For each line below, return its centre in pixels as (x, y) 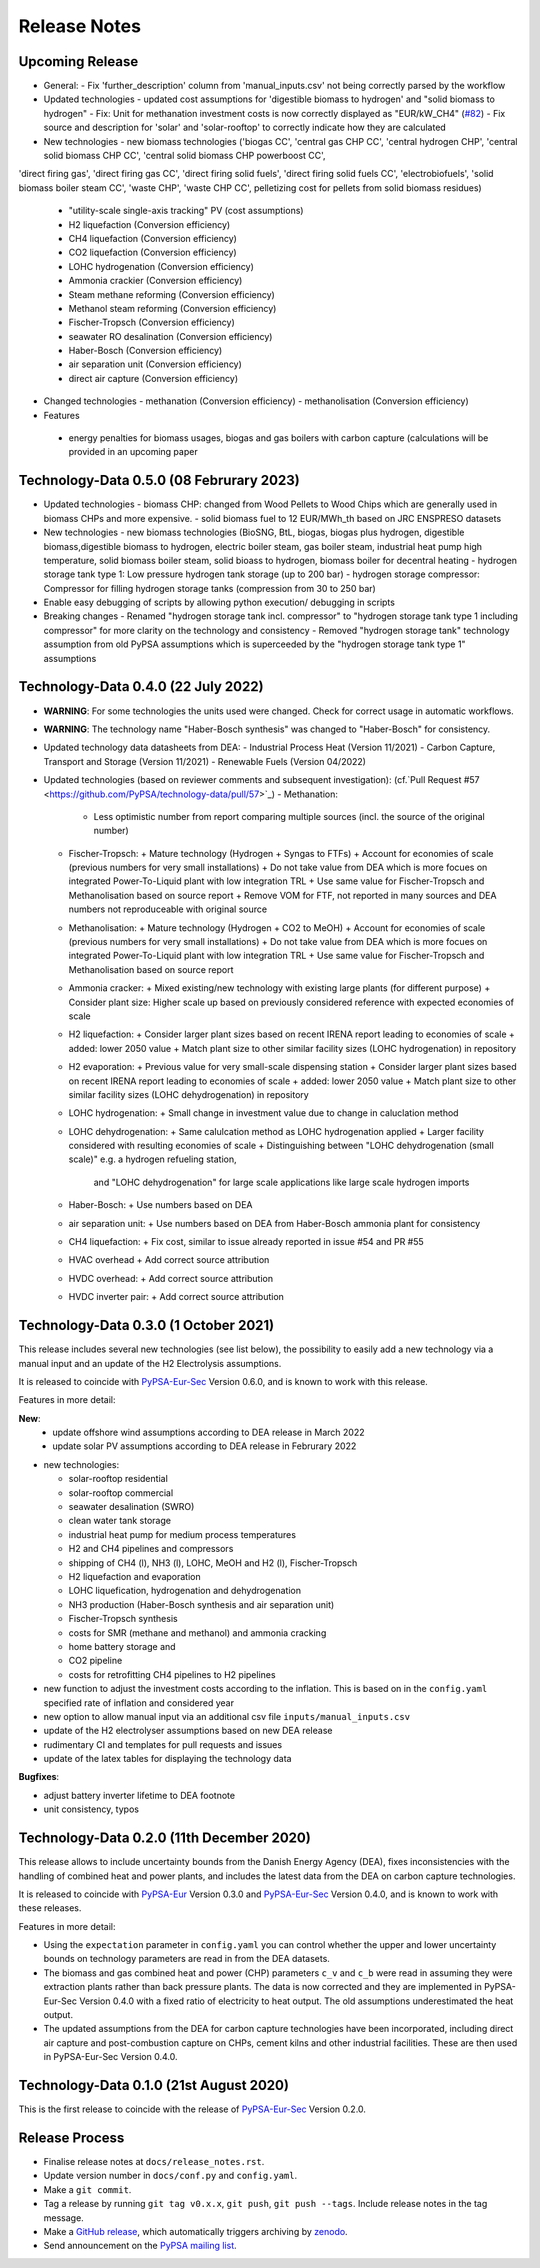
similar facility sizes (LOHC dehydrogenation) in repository (188, 1094)
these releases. (50, 1908)
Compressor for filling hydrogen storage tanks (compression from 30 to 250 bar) (210, 588)
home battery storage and (122, 1646)
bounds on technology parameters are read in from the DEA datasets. (186, 1959)
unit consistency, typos (91, 1809)
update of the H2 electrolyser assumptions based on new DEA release (188, 1731)
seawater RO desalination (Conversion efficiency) (170, 336)
